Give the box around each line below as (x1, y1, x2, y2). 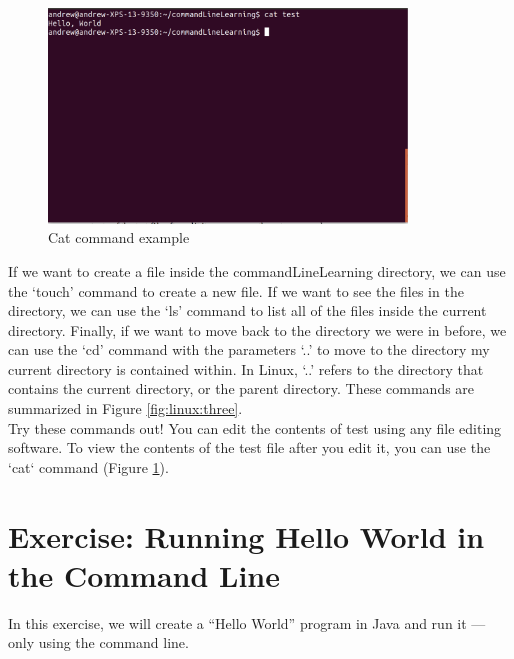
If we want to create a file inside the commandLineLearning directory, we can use (8, 260, 506, 281)
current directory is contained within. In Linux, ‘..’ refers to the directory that (8, 358, 484, 379)
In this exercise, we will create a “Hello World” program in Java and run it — (8, 612, 486, 633)
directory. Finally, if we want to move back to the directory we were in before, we (8, 319, 507, 340)
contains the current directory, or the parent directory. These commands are (8, 378, 475, 399)
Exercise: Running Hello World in (8, 515, 485, 556)
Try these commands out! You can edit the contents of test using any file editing (8, 417, 502, 438)
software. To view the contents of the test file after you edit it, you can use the (8, 437, 491, 458)
